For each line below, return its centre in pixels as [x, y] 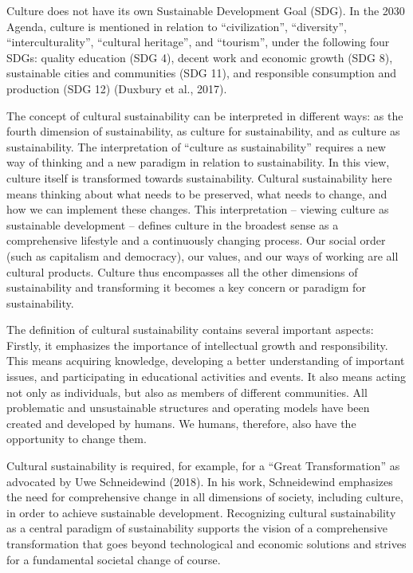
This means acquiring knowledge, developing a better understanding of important [206, 361]
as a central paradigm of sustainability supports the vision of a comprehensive [197, 528]
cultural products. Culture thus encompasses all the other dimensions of [182, 271]
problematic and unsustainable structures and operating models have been [188, 408]
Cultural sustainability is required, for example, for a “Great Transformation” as [203, 466]
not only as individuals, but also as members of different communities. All [187, 392]
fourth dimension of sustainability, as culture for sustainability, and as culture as [203, 131]
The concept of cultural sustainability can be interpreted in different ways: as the [205, 115]
